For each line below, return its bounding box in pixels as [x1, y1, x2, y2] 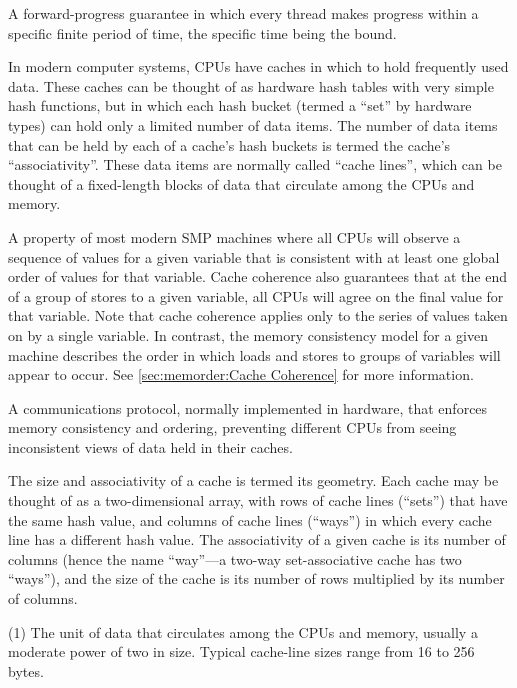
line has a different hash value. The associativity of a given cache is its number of [8, 529, 506, 550]
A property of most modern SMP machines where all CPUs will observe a [8, 226, 461, 247]
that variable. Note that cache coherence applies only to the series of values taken [8, 305, 508, 326]
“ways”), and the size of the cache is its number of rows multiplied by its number [8, 568, 505, 589]
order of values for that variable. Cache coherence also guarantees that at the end [8, 266, 507, 287]
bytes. [8, 660, 44, 681]
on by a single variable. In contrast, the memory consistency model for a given [8, 324, 488, 345]
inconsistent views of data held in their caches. [8, 436, 293, 457]
